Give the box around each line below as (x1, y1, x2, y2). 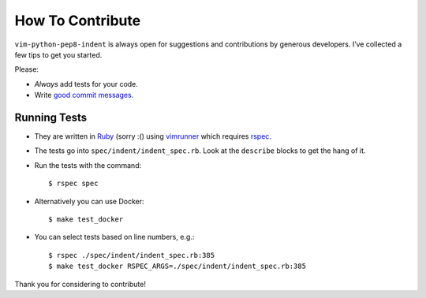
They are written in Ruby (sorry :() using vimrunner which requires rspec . (34, 132, 272, 141)
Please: (14, 65, 39, 74)
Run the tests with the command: (34, 160, 142, 169)
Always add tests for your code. (34, 79, 138, 88)
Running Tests (14, 110, 87, 124)
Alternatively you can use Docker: (34, 196, 144, 206)
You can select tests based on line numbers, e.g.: (34, 233, 195, 242)
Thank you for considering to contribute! (14, 279, 146, 289)
